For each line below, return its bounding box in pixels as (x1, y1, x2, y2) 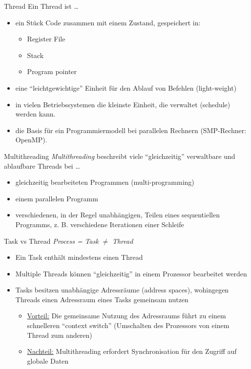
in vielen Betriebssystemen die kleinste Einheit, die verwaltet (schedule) (15, 99, 230, 109)
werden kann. (15, 109, 56, 119)
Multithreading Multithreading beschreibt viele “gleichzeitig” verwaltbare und (4, 151, 235, 161)
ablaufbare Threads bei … (4, 160, 80, 171)
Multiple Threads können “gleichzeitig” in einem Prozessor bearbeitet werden (15, 268, 247, 278)
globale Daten (27, 355, 69, 366)
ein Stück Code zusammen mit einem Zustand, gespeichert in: (15, 17, 201, 27)
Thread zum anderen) (27, 330, 92, 340)
